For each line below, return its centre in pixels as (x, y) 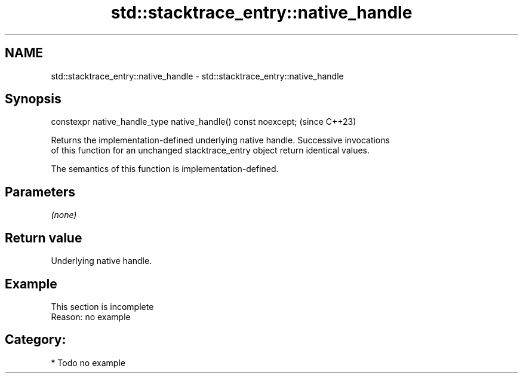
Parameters (40, 192)
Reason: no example (91, 316)
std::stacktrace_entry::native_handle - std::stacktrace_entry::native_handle (197, 76)
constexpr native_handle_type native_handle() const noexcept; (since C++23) (204, 122)
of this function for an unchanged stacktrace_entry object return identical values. (210, 150)
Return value (44, 238)
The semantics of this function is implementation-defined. (165, 169)
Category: (36, 340)
